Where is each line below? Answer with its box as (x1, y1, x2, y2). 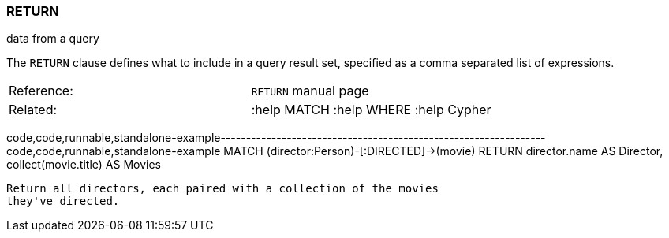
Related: (9, 102, 58, 118)
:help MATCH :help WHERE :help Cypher (251, 102, 491, 118)
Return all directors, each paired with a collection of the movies (6, 182, 439, 195)
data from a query (6, 32, 99, 46)
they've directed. (6, 195, 120, 208)
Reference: (9, 83, 73, 99)
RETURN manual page (251, 83, 369, 99)
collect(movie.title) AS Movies (6, 158, 162, 172)
